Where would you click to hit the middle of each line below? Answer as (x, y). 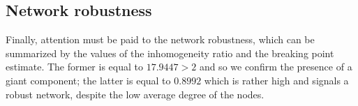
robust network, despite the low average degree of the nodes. (135, 94)
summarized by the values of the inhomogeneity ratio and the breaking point (170, 53)
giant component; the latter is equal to (88, 80)
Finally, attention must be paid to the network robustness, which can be (160, 39)
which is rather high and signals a (276, 80)
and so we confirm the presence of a (276, 67)
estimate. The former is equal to (74, 67)
